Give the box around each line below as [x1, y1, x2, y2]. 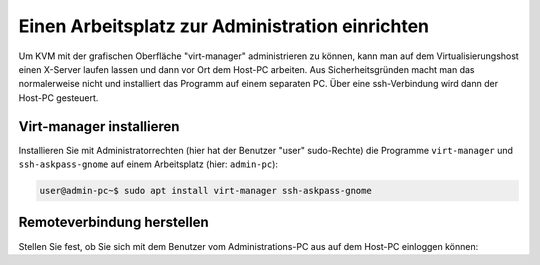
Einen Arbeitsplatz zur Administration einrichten [18, 15, 430, 37]
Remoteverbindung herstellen [18, 214, 209, 231]
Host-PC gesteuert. [18, 91, 99, 104]
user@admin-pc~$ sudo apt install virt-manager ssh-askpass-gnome [39, 185, 372, 196]
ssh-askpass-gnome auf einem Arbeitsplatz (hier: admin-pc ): [18, 158, 279, 170]
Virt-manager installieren [18, 118, 180, 135]
